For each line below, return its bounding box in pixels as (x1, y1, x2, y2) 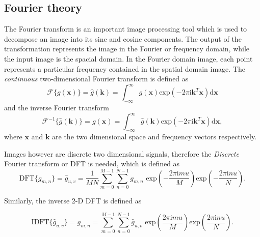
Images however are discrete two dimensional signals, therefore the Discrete (4, 148, 239, 159)
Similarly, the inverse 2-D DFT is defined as (4, 195, 142, 205)
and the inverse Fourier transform (4, 102, 109, 113)
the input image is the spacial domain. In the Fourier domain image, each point (4, 53, 253, 64)
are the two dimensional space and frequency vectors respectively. (52, 131, 257, 141)
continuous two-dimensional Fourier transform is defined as (4, 73, 189, 84)
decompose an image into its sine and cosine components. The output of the (4, 33, 242, 44)
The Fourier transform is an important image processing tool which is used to (4, 23, 247, 34)
